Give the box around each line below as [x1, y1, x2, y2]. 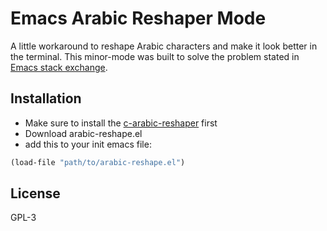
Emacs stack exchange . [10, 61, 108, 73]
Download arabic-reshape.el [24, 127, 143, 139]
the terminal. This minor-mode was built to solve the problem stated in [10, 50, 300, 62]
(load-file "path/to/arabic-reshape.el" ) [10, 157, 186, 167]
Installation [10, 90, 82, 107]
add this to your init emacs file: [24, 138, 152, 150]
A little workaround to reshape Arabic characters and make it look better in [10, 40, 318, 52]
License [10, 185, 61, 202]
